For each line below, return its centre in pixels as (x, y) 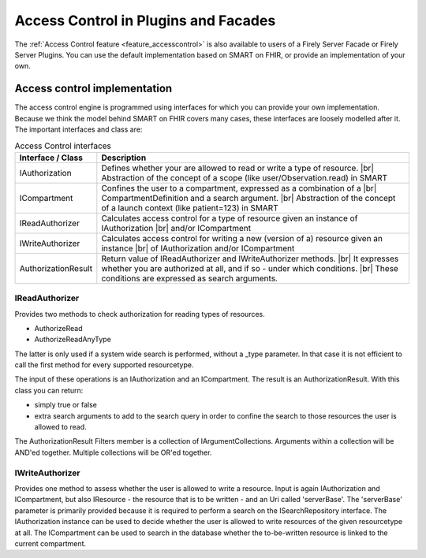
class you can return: (49, 390)
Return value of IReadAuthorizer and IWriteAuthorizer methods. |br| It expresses (250, 259)
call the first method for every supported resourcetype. (104, 365)
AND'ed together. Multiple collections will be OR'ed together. (113, 452)
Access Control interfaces (63, 146)
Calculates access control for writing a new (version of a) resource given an (242, 238)
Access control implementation (93, 89)
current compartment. (50, 543)
